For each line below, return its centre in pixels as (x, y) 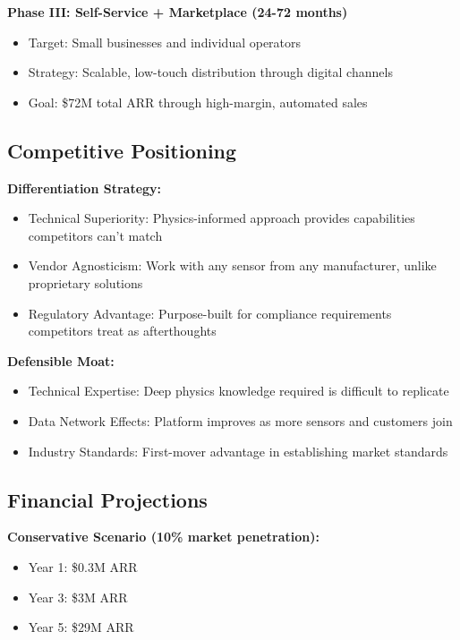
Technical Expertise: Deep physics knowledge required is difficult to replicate (239, 391)
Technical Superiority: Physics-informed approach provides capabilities (221, 218)
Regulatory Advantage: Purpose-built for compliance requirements (210, 313)
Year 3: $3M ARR (78, 597)
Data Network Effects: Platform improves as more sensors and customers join (240, 420)
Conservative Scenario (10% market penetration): (164, 537)
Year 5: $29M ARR (81, 627)
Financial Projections (107, 499)
